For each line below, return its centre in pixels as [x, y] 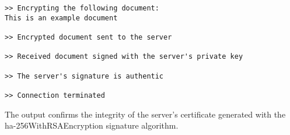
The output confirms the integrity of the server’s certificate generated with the [145, 114]
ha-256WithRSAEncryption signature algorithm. [92, 125]
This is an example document [61, 18]
